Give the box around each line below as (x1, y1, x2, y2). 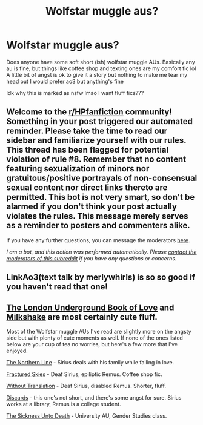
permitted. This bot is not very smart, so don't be (6, 192, 195, 202)
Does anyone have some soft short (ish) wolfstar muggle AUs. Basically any (6, 58, 195, 65)
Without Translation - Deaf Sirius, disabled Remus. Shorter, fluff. (6, 382, 167, 389)
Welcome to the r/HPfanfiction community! (6, 107, 173, 117)
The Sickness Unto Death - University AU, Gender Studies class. (6, 412, 167, 419)
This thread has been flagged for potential (6, 145, 169, 155)
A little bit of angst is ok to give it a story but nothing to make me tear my (6, 71, 188, 78)
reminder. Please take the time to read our (6, 126, 168, 136)
